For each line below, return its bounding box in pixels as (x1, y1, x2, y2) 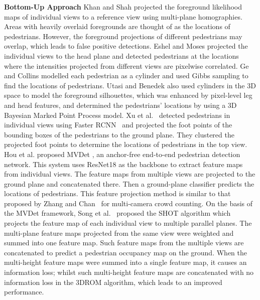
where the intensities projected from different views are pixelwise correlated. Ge (4, 60, 249, 71)
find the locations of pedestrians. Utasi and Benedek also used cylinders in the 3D (4, 80, 256, 90)
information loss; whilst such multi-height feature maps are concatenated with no (4, 267, 254, 277)
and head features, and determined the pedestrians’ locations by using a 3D (4, 99, 237, 110)
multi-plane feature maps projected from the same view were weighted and (4, 227, 234, 238)
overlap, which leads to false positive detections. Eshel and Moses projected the (4, 41, 248, 51)
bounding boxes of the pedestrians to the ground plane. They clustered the (4, 129, 234, 139)
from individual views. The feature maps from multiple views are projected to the (4, 169, 255, 179)
